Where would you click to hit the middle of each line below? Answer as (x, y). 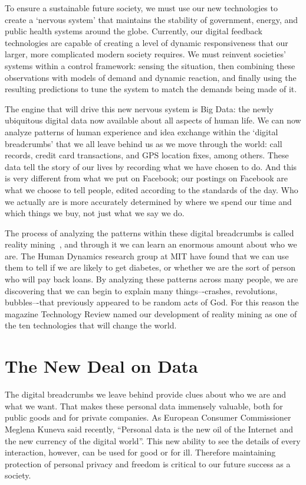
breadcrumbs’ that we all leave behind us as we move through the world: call (144, 143)
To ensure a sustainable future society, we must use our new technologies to (141, 8)
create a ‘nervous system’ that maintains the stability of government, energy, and (152, 19)
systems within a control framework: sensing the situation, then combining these (150, 65)
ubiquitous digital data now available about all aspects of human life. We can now (153, 120)
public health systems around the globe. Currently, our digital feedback (134, 31)
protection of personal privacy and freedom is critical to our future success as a (148, 463)
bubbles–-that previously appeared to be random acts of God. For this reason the (152, 302)
